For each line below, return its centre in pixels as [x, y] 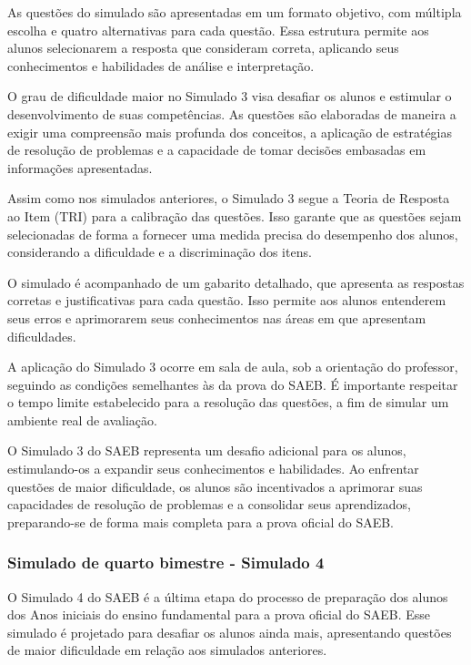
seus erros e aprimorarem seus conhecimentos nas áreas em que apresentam [217, 317]
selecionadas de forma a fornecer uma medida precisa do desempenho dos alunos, [233, 234]
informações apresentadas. [80, 167]
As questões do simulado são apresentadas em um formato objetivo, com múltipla [235, 12]
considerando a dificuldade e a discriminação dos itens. [160, 252]
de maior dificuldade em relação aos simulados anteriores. [167, 650]
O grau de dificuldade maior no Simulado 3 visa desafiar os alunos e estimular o [230, 96]
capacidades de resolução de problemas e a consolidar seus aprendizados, [209, 504]
